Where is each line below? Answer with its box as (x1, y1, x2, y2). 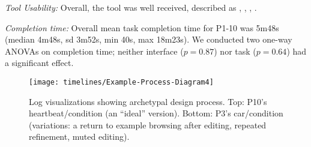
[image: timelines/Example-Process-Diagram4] (29, 77, 214, 86)
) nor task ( (214, 44, 256, 57)
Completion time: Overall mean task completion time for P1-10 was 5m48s (5, 21, 279, 34)
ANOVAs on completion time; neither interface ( (5, 44, 184, 57)
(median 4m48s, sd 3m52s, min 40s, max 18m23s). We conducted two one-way (5, 33, 292, 46)
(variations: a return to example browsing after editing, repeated (29, 118, 267, 131)
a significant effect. (5, 56, 74, 69)
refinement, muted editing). (29, 130, 130, 143)
